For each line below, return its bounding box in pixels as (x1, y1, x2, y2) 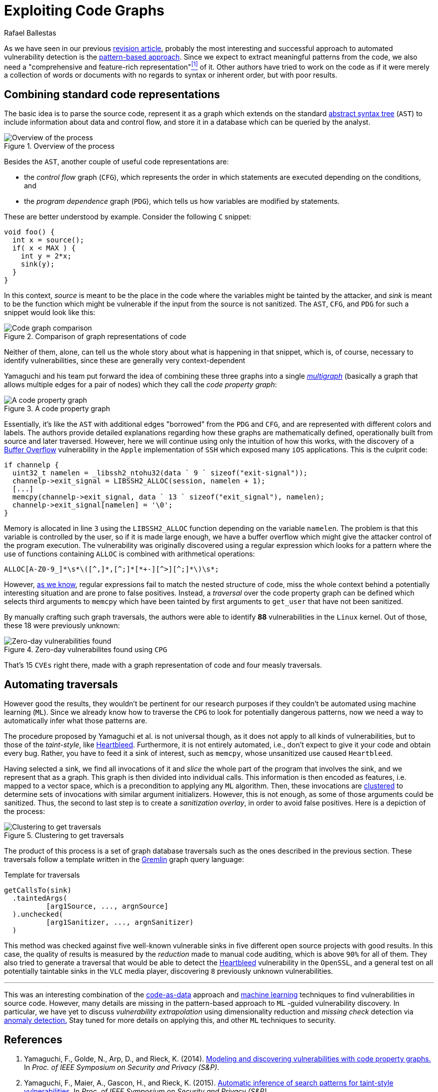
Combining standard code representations (4, 88, 220, 101)
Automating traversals (4, 678, 118, 691)
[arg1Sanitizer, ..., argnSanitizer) (46, 918, 194, 927)
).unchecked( (12, 910, 63, 919)
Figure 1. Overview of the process (4, 142, 115, 151)
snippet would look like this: (4, 308, 95, 317)
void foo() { (4, 228, 55, 236)
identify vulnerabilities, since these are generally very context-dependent (4, 356, 245, 365)
